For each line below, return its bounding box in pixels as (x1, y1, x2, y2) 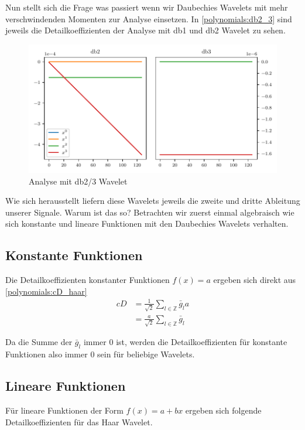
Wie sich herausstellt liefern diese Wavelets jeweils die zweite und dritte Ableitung (5, 194, 300, 207)
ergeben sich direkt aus (213, 274, 296, 286)
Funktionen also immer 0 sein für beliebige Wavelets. (5, 348, 195, 360)
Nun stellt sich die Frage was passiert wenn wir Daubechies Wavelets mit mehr (5, 1, 288, 13)
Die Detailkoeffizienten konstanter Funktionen (5, 274, 170, 286)
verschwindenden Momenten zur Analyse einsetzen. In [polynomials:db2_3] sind (5, 12, 292, 25)
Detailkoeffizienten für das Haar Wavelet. (5, 415, 153, 428)
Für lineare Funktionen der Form (5, 404, 124, 417)
